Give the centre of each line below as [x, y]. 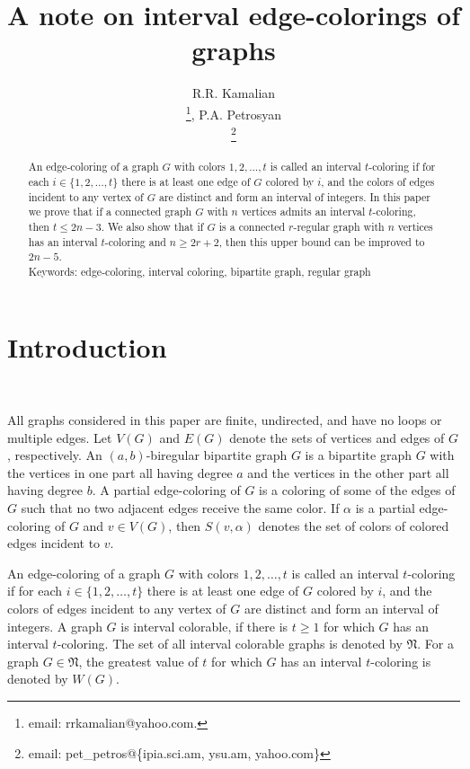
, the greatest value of [138, 661]
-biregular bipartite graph [217, 455]
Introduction [87, 346]
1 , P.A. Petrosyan [234, 112]
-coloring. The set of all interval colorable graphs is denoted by [230, 644]
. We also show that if [152, 226]
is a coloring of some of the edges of [357, 490]
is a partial [385, 508]
